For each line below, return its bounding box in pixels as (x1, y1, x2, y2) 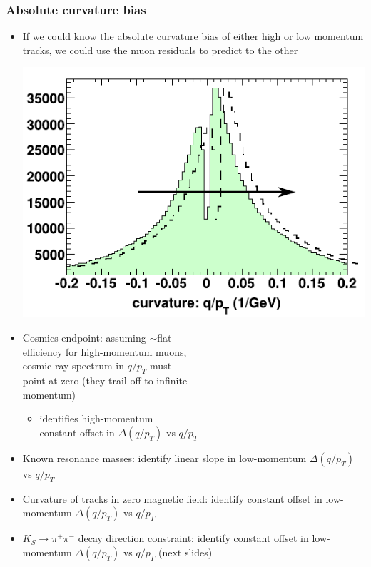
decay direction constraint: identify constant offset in (78, 531, 309, 546)
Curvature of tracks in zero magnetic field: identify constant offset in (22, 491, 322, 506)
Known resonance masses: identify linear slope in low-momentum (22, 450, 307, 465)
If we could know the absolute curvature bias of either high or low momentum (22, 29, 364, 44)
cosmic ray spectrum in (22, 358, 124, 373)
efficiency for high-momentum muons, (22, 344, 187, 359)
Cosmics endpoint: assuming (22, 330, 146, 345)
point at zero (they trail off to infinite (22, 373, 188, 388)
